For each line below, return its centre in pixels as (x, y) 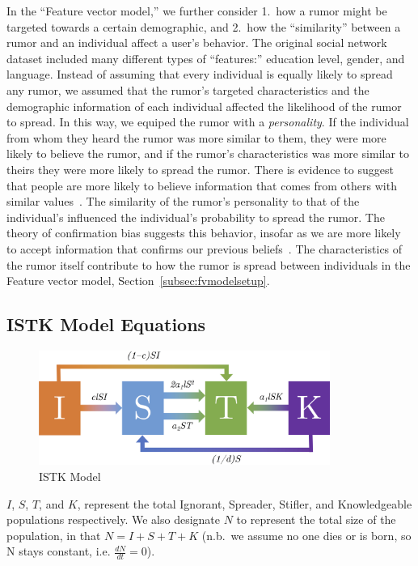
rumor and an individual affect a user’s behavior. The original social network (197, 43)
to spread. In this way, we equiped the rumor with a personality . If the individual (208, 122)
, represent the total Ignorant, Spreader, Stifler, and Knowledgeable (245, 503)
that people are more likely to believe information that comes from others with (202, 185)
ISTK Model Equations (106, 324)
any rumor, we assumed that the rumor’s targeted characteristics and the (188, 89)
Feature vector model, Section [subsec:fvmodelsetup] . (138, 281)
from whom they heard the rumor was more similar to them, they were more (196, 137)
